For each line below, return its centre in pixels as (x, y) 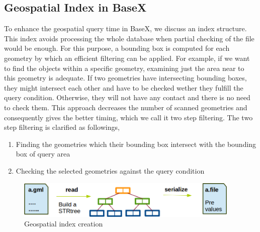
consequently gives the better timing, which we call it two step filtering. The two (128, 117)
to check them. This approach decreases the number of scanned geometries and (126, 107)
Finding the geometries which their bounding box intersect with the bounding (136, 144)
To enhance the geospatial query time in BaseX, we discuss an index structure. (125, 28)
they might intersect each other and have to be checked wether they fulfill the (124, 87)
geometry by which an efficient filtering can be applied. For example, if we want (127, 58)
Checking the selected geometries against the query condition (110, 170)
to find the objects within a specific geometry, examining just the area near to (124, 68)
